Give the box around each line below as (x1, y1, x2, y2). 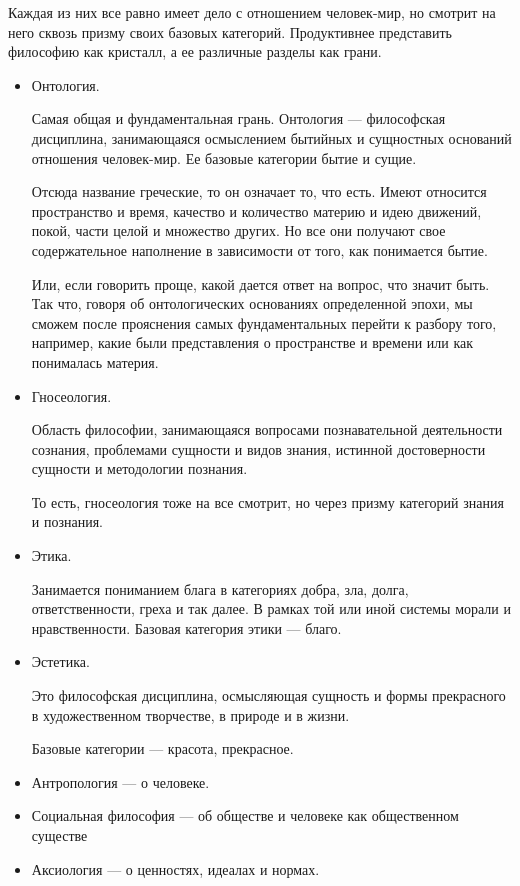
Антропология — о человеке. (31, 771, 210, 792)
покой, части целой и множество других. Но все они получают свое (31, 220, 446, 241)
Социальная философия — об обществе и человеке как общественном (31, 805, 459, 826)
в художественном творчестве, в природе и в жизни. (31, 704, 350, 725)
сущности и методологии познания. (31, 458, 248, 479)
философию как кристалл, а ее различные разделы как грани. (8, 41, 382, 62)
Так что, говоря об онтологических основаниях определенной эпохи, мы (31, 293, 473, 314)
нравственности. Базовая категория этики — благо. (31, 617, 342, 638)
